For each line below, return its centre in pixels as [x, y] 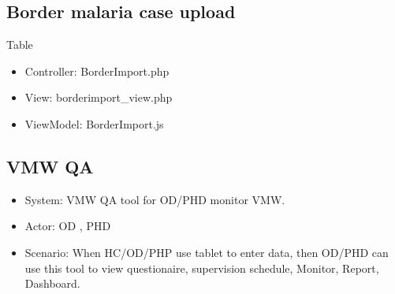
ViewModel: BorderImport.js [94, 123]
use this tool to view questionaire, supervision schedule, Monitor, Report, [202, 268]
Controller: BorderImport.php [97, 71]
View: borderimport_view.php [99, 97]
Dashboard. [52, 283]
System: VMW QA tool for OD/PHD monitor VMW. [155, 199]
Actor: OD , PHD [68, 226]
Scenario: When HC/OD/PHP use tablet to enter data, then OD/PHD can [207, 252]
